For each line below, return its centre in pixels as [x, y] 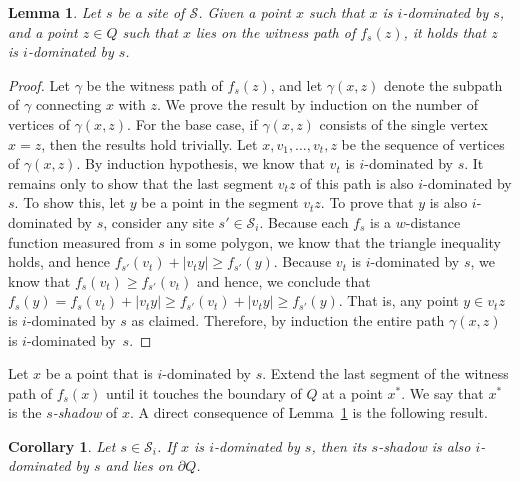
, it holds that [445, 31]
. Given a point [244, 12]
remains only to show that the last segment [141, 182]
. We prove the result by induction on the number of [317, 104]
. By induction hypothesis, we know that [200, 163]
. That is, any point [398, 300]
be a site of [151, 12]
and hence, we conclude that [283, 280]
